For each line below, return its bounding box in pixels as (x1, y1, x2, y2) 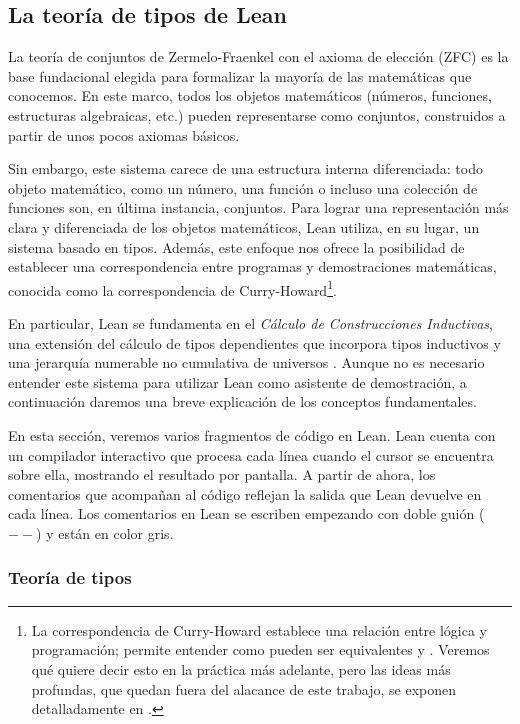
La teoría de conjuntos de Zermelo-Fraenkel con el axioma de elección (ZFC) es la (8, 46, 509, 67)
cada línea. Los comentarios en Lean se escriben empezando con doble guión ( (8, 503, 485, 524)
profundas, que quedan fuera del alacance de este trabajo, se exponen (31, 678, 457, 699)
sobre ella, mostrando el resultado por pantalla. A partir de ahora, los (8, 464, 436, 485)
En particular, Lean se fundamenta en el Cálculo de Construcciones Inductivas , (8, 312, 493, 333)
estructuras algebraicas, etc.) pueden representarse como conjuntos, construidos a (8, 104, 506, 125)
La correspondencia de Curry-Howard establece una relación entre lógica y (31, 619, 488, 640)
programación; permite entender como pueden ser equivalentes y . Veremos (31, 639, 490, 660)
